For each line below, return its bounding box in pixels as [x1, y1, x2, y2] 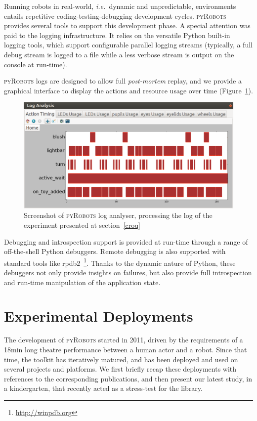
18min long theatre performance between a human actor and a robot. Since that [4, 344, 247, 354]
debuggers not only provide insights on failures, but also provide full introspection [4, 267, 252, 278]
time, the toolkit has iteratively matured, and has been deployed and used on [4, 354, 238, 364]
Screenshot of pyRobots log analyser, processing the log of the [24, 210, 213, 220]
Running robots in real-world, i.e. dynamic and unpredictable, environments [4, 1, 236, 11]
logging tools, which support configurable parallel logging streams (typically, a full [4, 40, 253, 50]
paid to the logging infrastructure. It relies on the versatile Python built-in [4, 30, 230, 40]
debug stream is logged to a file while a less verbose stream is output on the [4, 49, 234, 59]
